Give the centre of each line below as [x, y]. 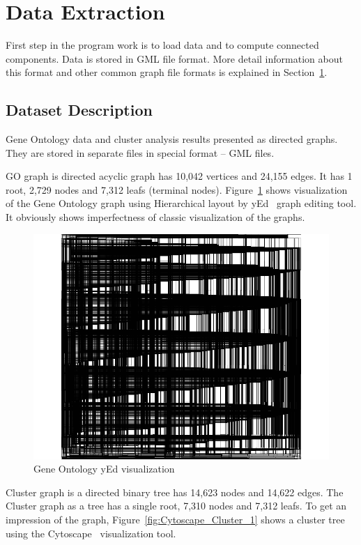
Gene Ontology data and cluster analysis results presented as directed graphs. [172, 139]
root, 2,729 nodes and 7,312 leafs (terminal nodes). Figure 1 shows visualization [177, 189]
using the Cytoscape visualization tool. [91, 533]
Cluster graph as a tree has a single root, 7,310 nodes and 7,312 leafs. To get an [176, 506]
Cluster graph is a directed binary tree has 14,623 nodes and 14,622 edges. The [175, 492]
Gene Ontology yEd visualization [104, 469]
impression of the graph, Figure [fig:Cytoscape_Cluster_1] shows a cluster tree [175, 519]
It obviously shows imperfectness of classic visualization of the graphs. [155, 217]
